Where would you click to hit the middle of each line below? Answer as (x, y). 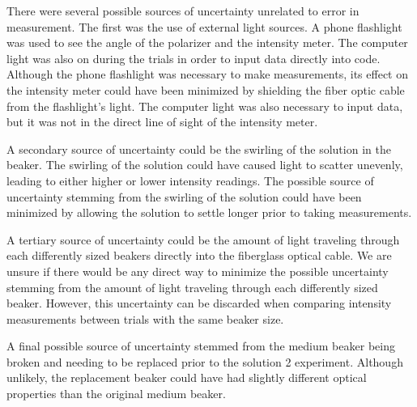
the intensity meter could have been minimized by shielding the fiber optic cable (206, 89)
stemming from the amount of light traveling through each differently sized (192, 287)
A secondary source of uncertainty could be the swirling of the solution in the (199, 148)
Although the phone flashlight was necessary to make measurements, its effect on (207, 74)
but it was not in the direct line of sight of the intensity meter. (162, 122)
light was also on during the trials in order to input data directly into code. (194, 58)
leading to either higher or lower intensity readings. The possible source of (190, 180)
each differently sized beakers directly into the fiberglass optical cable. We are (199, 255)
